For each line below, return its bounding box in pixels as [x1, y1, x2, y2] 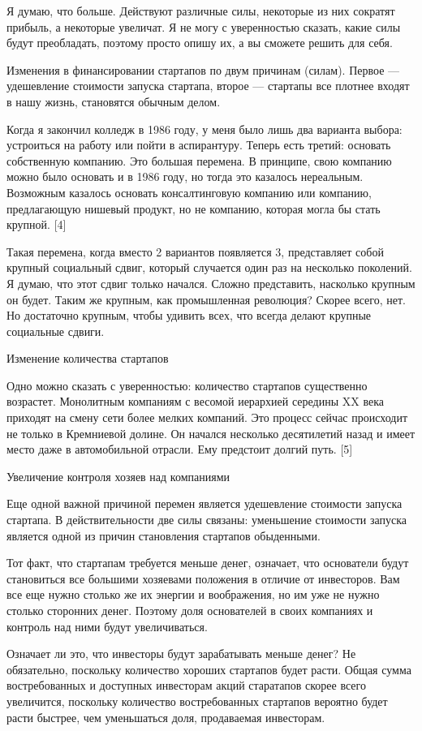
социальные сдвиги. [6, 322, 105, 339]
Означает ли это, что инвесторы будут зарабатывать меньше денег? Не [6, 645, 356, 662]
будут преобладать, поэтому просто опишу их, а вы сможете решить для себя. [6, 34, 393, 51]
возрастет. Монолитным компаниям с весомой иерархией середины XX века [6, 393, 384, 410]
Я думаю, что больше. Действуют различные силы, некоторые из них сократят [6, 2, 395, 19]
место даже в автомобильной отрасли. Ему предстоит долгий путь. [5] [6, 441, 353, 458]
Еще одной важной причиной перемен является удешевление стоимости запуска [6, 495, 403, 512]
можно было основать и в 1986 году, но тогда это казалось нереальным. [6, 168, 364, 185]
